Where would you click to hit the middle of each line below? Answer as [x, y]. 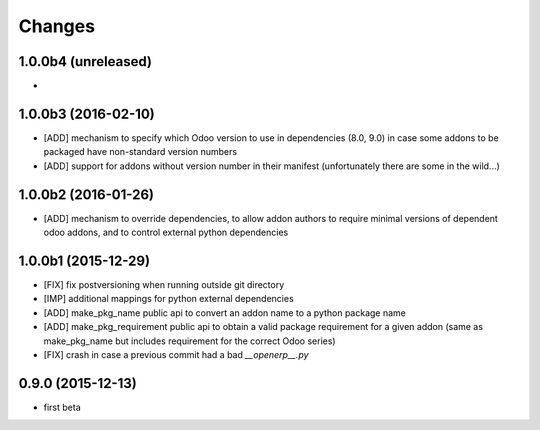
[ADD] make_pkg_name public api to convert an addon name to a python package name [225, 312]
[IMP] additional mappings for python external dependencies [168, 299]
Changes [56, 26]
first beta [62, 407]
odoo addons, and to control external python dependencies [166, 232]
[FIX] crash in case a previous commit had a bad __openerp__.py [176, 354]
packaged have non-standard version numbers [140, 152]
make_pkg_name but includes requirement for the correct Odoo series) [189, 341]
